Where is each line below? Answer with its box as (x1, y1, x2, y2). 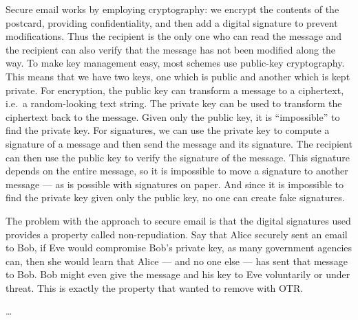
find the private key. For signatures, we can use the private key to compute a (6, 123, 330, 137)
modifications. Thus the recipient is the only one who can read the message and (6, 29, 342, 43)
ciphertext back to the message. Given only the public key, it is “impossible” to (6, 109, 340, 124)
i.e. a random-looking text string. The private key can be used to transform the (6, 96, 342, 111)
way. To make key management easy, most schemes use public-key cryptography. (6, 56, 345, 70)
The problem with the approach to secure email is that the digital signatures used (6, 213, 351, 227)
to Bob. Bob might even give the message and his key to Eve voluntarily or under (6, 267, 350, 282)
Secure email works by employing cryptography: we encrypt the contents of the (6, 2, 339, 16)
